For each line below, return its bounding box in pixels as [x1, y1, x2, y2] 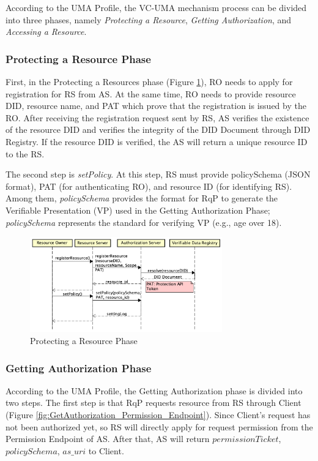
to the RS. [6, 147, 45, 160]
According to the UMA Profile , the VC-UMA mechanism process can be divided [6, 1, 307, 13]
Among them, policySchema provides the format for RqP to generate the [6, 192, 278, 204]
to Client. [88, 444, 124, 457]
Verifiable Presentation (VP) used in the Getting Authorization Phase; [6, 203, 270, 216]
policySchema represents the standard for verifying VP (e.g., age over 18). [6, 216, 282, 228]
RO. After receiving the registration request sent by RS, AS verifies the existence [6, 111, 309, 124]
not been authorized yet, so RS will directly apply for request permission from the [6, 420, 313, 433]
